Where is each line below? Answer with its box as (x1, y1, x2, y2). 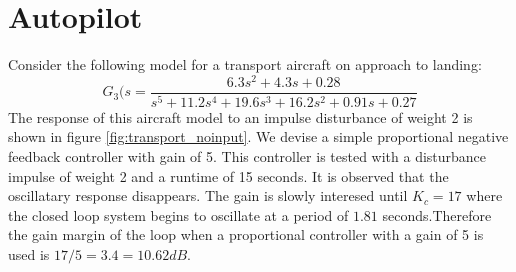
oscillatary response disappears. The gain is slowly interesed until (8, 185, 408, 206)
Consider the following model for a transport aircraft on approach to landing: (8, 54, 482, 75)
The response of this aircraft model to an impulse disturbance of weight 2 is (8, 106, 473, 127)
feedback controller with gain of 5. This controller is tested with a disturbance (8, 145, 487, 166)
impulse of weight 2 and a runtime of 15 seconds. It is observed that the (8, 165, 449, 186)
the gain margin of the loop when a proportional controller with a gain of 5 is (8, 224, 484, 245)
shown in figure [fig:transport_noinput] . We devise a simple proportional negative (8, 126, 509, 147)
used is (8, 243, 50, 264)
